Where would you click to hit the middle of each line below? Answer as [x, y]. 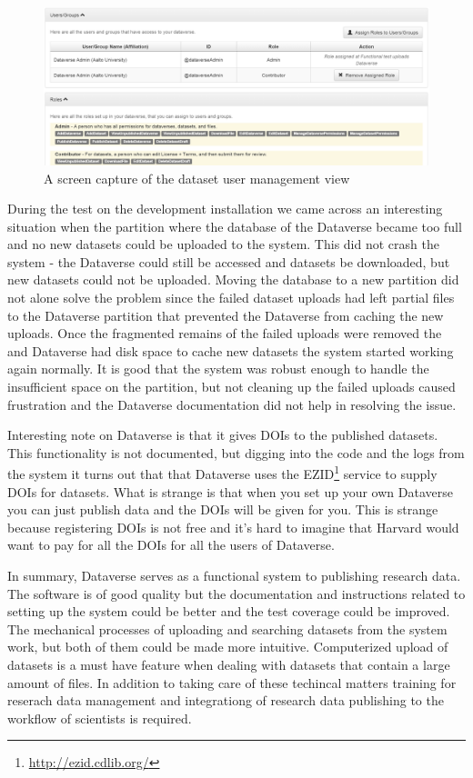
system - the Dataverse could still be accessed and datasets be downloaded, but [229, 261]
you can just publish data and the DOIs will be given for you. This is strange [223, 509]
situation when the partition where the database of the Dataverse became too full [235, 226]
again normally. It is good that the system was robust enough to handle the [218, 369]
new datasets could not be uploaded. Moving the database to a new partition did [233, 279]
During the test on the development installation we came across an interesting [225, 209]
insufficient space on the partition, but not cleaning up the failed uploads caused [231, 387]
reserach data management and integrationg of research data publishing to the [226, 700]
